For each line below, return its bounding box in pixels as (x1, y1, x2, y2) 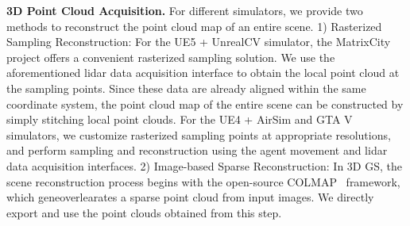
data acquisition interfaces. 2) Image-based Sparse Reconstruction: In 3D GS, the (6, 157, 402, 174)
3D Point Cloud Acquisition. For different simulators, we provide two (6, 2, 363, 18)
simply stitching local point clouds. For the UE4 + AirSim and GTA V (6, 111, 353, 128)
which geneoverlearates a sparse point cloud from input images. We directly (6, 189, 374, 205)
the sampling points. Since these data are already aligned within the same (6, 79, 366, 96)
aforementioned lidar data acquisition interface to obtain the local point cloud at (6, 64, 400, 81)
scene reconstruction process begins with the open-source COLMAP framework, (6, 173, 400, 190)
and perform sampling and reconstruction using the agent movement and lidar (6, 142, 388, 159)
